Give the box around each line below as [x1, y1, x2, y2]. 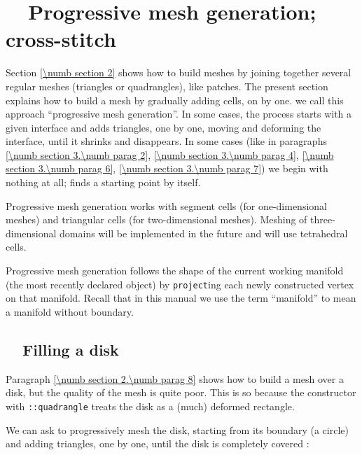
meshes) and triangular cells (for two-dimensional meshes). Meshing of [6, 212, 307, 227]
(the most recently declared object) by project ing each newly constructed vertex [6, 276, 354, 291]
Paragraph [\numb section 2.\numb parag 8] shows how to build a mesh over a [6, 371, 344, 386]
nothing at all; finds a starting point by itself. [6, 175, 201, 190]
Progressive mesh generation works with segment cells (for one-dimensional [6, 198, 327, 213]
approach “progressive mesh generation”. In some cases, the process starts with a [6, 106, 352, 121]
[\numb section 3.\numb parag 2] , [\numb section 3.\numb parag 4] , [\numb [6, 147, 334, 162]
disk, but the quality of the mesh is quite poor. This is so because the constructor [6, 385, 356, 400]
